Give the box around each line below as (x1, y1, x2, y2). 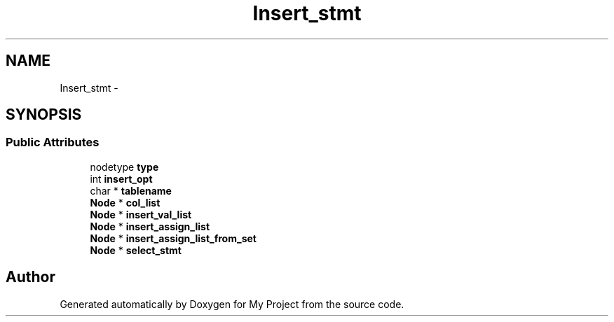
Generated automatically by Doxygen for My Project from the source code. (60, 297, 404, 310)
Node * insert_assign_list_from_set (90, 232, 257, 244)
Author (6, 268, 55, 286)
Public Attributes (6, 135, 100, 150)
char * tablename (90, 184, 172, 197)
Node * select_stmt (90, 244, 182, 256)
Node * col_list (90, 196, 161, 209)
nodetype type (90, 160, 159, 173)
